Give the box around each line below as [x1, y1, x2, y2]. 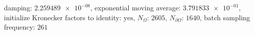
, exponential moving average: [90, 2, 181, 12]
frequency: [4, 22, 35, 32]
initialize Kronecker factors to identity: [4, 12, 122, 22]
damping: [4, 2, 32, 12]
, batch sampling [200, 12, 251, 22]
